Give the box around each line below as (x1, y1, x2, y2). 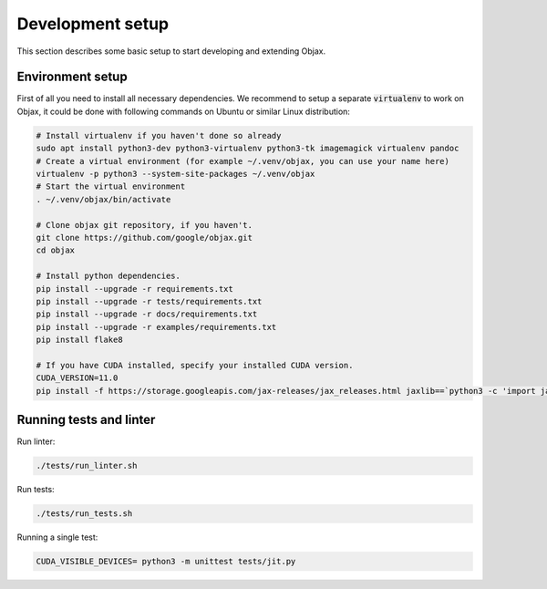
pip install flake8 (36, 335, 123, 346)
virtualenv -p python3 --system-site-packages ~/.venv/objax (36, 169, 315, 179)
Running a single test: (16, 532, 98, 542)
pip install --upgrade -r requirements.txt (36, 284, 234, 294)
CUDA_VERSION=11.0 (36, 373, 119, 383)
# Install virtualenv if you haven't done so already (36, 130, 282, 140)
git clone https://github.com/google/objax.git (36, 232, 253, 243)
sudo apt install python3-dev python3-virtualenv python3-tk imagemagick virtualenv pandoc (36, 143, 459, 154)
